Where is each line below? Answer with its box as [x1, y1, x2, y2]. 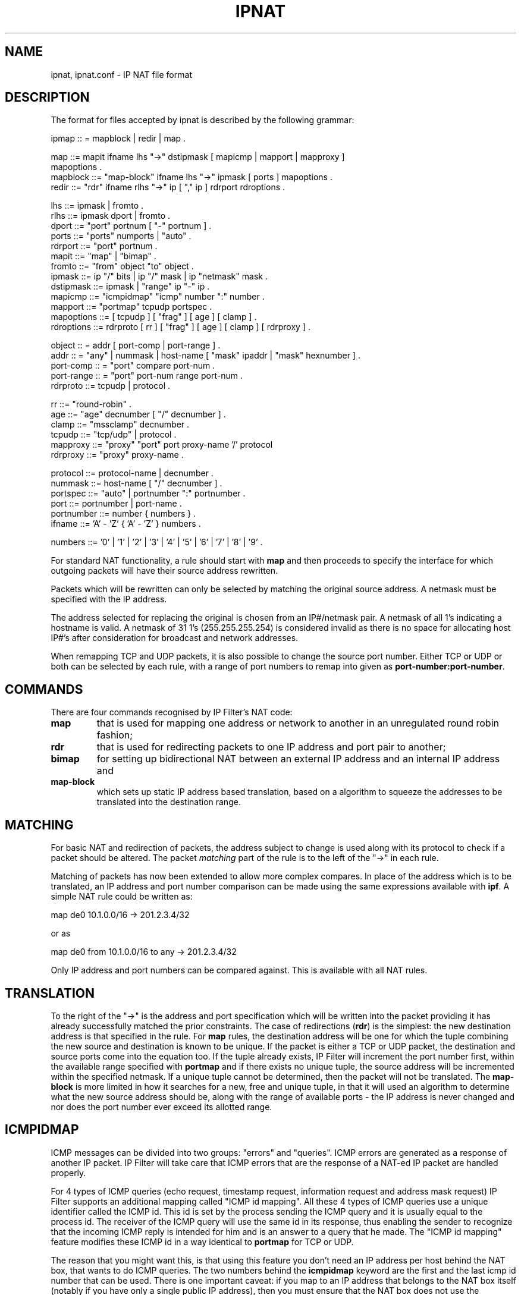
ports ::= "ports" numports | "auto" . [51, 231, 192, 241]
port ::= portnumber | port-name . [51, 498, 182, 509]
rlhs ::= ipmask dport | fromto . [51, 210, 171, 221]
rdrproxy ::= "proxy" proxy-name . [51, 450, 184, 460]
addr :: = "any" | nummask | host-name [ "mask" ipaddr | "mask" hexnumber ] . [51, 350, 360, 361]
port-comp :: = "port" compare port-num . [51, 360, 215, 371]
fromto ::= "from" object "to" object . [51, 261, 194, 272]
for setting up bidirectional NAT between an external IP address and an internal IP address [96, 753, 500, 765]
